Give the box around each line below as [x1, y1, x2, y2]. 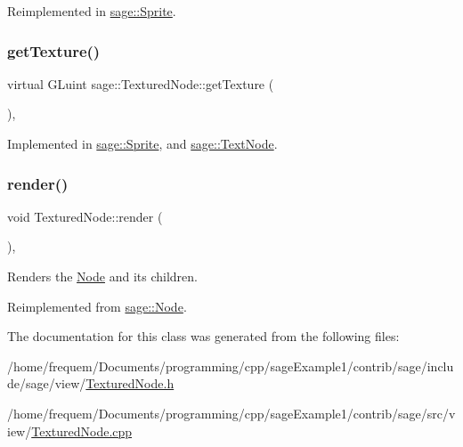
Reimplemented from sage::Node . [7, 297, 187, 315]
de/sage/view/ [7, 374, 86, 393]
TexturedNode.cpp [31, 421, 133, 440]
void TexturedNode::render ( [7, 207, 163, 225]
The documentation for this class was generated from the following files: [7, 327, 400, 345]
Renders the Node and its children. [7, 267, 198, 285]
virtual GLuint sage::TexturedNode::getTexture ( [7, 74, 274, 93]
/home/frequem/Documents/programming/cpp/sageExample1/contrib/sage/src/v [7, 403, 456, 422]
